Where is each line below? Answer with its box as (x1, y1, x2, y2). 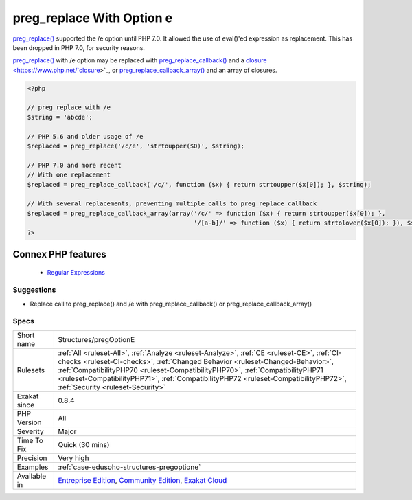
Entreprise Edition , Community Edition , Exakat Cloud (58, 475, 227, 485)
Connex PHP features (12, 248, 106, 260)
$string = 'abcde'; (27, 113, 93, 121)
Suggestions (12, 285, 56, 295)
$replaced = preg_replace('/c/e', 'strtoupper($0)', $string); (27, 142, 245, 150)
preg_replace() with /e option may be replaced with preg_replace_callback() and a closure (12, 56, 267, 65)
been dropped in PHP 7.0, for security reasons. (12, 43, 146, 52)
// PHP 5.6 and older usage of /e (27, 133, 144, 140)
